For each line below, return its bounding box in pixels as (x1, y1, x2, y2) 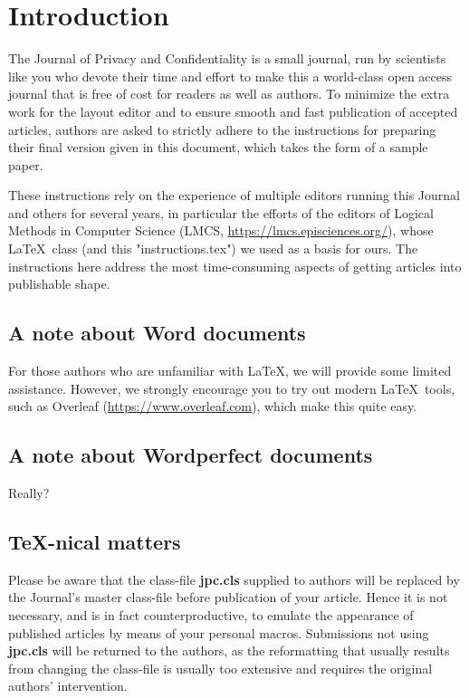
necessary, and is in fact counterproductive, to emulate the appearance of (8, 606, 414, 625)
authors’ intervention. (8, 676, 128, 695)
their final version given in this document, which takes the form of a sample (8, 138, 428, 157)
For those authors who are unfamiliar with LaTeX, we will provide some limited (8, 361, 452, 380)
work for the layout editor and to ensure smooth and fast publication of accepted (8, 101, 458, 120)
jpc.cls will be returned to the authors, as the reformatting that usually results (8, 641, 450, 660)
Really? (8, 483, 50, 502)
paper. (8, 155, 43, 174)
